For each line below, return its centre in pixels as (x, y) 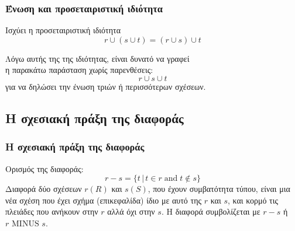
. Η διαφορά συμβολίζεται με (211, 211)
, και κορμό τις (253, 200)
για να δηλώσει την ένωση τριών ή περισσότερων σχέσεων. (106, 86)
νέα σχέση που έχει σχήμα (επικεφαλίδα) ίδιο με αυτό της (104, 200)
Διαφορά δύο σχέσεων (44, 189)
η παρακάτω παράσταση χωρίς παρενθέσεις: (79, 70)
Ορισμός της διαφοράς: (44, 168)
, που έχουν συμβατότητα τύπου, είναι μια (219, 189)
